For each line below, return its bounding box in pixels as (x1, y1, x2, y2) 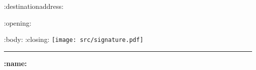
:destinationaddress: (4, 1, 64, 11)
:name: (4, 58, 27, 68)
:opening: (4, 17, 32, 28)
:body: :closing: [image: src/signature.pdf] (4, 34, 144, 44)
